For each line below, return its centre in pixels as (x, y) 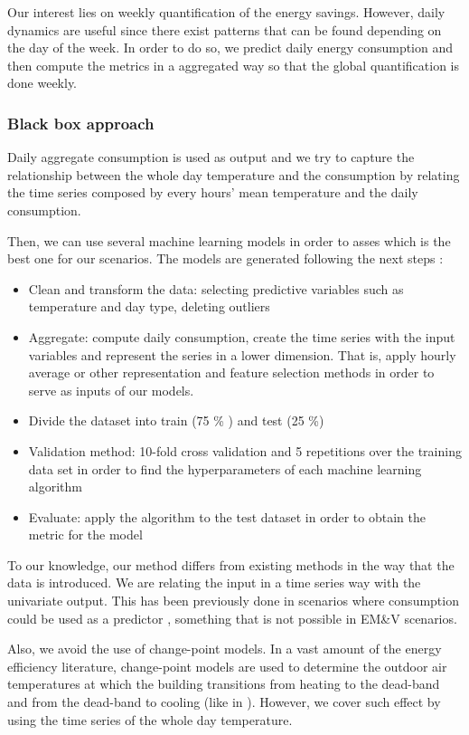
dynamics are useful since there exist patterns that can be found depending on (225, 29)
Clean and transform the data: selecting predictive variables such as (216, 288)
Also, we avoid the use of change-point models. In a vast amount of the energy (225, 649)
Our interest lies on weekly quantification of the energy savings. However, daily (226, 12)
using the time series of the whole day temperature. (150, 719)
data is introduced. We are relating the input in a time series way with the (214, 582)
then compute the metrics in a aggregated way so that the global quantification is (234, 65)
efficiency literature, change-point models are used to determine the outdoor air (227, 666)
